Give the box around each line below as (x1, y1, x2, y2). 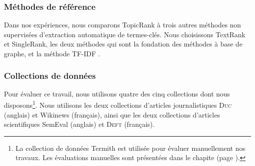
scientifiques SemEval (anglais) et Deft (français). (4, 119, 155, 129)
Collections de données (4, 69, 96, 81)
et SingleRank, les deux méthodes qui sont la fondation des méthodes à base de (4, 39, 243, 49)
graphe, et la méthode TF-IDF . (4, 48, 101, 58)
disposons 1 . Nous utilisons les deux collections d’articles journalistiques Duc (4, 98, 232, 110)
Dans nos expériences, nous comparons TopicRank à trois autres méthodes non (4, 20, 241, 30)
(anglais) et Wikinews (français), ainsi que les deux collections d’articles (4, 109, 220, 119)
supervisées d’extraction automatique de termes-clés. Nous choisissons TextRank (4, 29, 246, 39)
